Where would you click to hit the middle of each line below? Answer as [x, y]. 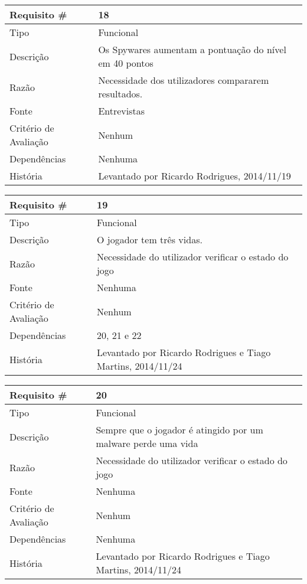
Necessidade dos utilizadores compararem [184, 80]
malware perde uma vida [147, 443]
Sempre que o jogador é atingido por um [179, 430]
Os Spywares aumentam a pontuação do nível [192, 49]
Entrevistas [122, 111]
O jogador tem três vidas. [149, 239]
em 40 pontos [126, 63]
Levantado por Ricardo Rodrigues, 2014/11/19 [195, 176]
